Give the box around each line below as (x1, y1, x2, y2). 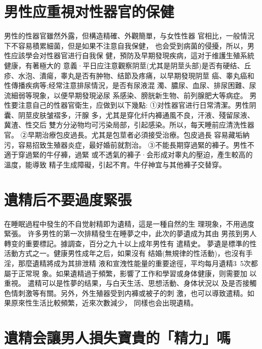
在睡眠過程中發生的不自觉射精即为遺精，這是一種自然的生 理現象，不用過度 (4, 218, 254, 229)
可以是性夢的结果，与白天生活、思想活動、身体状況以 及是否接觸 (41, 278, 257, 288)
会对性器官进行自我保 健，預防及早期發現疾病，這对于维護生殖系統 (32, 50, 254, 61)
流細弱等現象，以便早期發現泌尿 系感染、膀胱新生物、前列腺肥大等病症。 (4, 90, 247, 100)
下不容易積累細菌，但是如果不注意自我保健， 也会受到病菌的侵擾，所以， (4, 40, 247, 51)
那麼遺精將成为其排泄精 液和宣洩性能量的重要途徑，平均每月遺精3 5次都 (18, 257, 258, 268)
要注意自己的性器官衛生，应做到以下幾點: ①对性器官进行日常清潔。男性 (11, 100, 249, 110)
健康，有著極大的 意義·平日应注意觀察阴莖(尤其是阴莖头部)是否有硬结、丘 (4, 60, 251, 70)
